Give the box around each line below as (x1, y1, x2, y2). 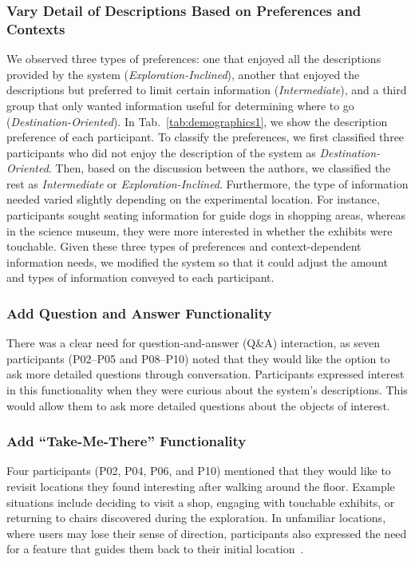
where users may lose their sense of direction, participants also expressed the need (6, 524, 407, 541)
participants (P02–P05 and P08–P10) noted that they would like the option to (6, 350, 390, 366)
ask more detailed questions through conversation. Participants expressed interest (6, 366, 405, 382)
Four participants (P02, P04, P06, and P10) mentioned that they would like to (6, 462, 391, 479)
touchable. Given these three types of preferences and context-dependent (6, 238, 362, 255)
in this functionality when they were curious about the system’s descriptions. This (6, 382, 408, 398)
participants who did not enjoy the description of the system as (6, 144, 316, 160)
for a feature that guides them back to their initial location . (6, 540, 304, 557)
